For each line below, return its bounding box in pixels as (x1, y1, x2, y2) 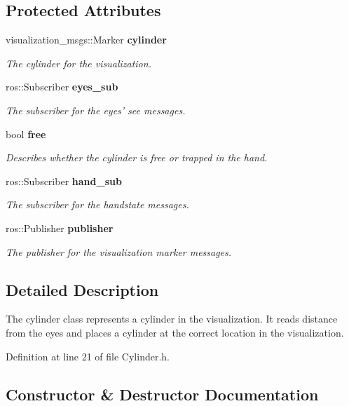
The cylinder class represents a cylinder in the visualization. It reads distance (6, 311, 338, 326)
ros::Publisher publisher (6, 220, 114, 235)
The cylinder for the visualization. (6, 55, 151, 70)
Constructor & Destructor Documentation (6, 383, 319, 405)
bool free (6, 126, 46, 141)
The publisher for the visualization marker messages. (6, 244, 232, 259)
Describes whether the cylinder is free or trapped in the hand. (6, 150, 268, 165)
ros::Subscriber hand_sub (6, 173, 122, 188)
